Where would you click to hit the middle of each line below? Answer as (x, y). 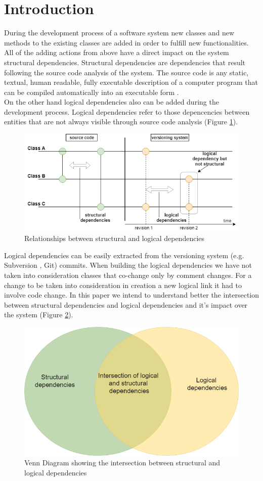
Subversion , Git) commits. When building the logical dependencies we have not (128, 265)
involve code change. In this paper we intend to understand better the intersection (131, 295)
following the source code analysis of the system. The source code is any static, (126, 72)
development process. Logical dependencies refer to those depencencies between (127, 111)
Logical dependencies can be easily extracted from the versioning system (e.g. (124, 255)
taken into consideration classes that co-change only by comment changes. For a (128, 275)
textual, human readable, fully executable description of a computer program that (131, 82)
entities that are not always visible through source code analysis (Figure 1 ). (121, 122)
